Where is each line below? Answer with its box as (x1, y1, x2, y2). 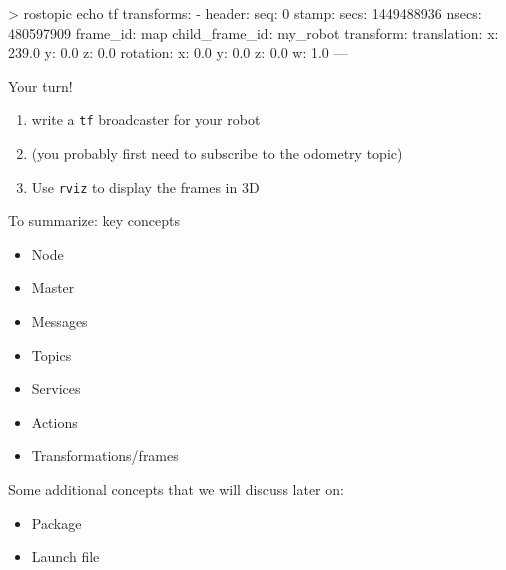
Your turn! (8, 75, 73, 96)
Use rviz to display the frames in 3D (31, 176, 260, 197)
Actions (31, 411, 78, 432)
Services (31, 378, 81, 399)
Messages (31, 311, 88, 332)
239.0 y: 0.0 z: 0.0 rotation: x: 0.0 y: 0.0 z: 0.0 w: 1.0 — (8, 42, 348, 63)
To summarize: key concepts (8, 210, 181, 231)
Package (31, 512, 82, 533)
